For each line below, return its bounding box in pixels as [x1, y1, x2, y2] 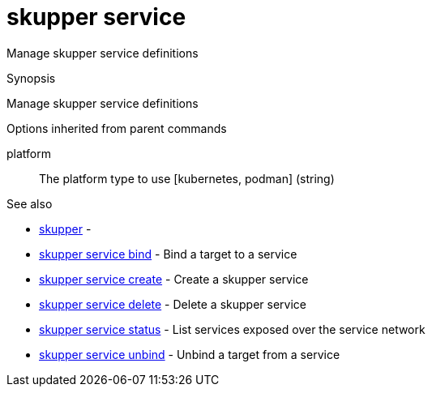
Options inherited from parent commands [6, 121, 227, 135]
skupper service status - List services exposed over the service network [39, 322, 426, 336]
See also [6, 196, 53, 211]
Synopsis [6, 70, 56, 85]
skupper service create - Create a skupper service [39, 271, 309, 286]
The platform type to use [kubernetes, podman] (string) [39, 171, 335, 186]
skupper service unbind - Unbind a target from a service [39, 347, 340, 361]
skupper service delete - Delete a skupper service [39, 297, 306, 311]
